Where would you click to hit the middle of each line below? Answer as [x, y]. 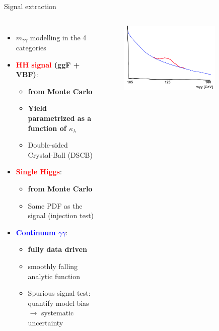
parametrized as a [60, 118]
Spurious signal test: [59, 293]
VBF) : [27, 74]
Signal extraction [30, 6]
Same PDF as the [55, 205]
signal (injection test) [61, 215]
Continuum [36, 232]
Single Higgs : [39, 172]
